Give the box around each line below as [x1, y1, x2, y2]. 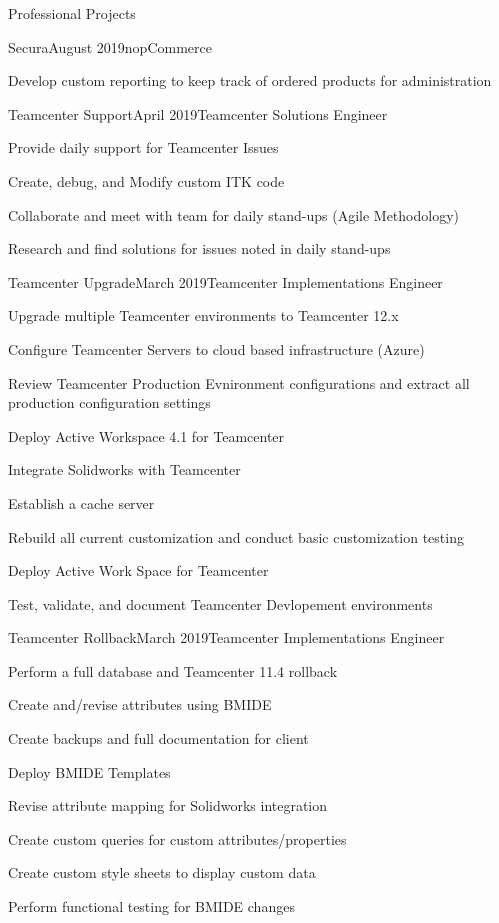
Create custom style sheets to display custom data [8, 862, 316, 883]
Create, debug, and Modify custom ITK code [8, 170, 285, 191]
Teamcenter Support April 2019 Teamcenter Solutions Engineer [8, 103, 388, 124]
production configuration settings [8, 392, 211, 413]
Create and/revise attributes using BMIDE [8, 694, 272, 715]
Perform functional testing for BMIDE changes [8, 896, 295, 917]
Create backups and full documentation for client [8, 728, 309, 749]
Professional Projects [8, 3, 136, 23]
